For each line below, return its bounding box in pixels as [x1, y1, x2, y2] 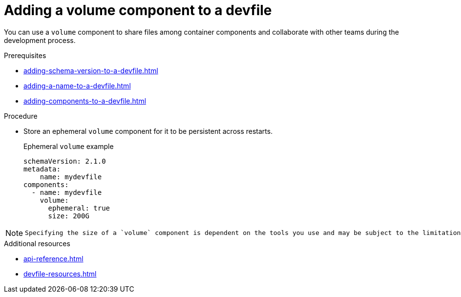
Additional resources [4, 239, 70, 248]
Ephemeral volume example [23, 142, 114, 150]
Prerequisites [4, 51, 46, 60]
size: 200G [48, 212, 89, 220]
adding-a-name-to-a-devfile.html [23, 81, 131, 90]
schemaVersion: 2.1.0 [23, 157, 106, 165]
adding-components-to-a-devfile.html [23, 96, 147, 105]
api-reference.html [23, 254, 84, 263]
